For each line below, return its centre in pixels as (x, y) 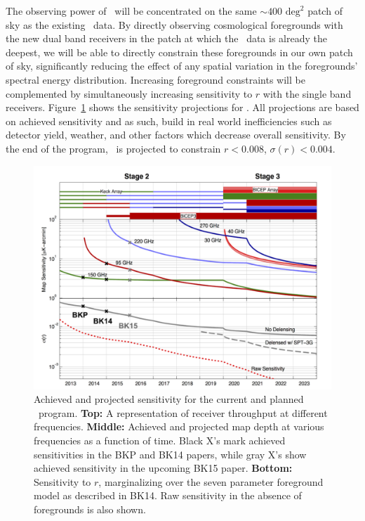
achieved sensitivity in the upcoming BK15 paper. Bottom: (163, 468)
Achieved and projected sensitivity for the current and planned (169, 399)
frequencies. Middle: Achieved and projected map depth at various (179, 426)
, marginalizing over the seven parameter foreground (211, 481)
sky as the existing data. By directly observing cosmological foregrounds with (174, 24)
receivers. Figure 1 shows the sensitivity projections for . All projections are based (182, 107)
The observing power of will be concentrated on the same (131, 11)
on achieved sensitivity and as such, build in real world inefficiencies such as (169, 121)
